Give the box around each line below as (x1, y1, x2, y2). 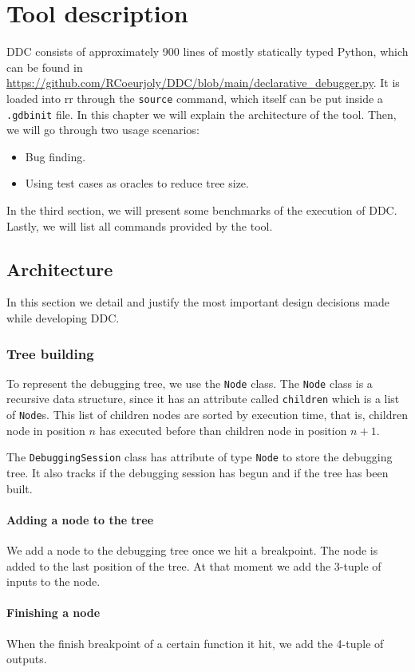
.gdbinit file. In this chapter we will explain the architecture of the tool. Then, (6, 105, 397, 122)
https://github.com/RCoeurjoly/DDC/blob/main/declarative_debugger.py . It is (6, 74, 400, 91)
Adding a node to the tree (6, 511, 154, 528)
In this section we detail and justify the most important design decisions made (6, 294, 390, 310)
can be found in (6, 58, 83, 75)
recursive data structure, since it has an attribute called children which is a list (6, 390, 400, 407)
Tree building (6, 343, 94, 363)
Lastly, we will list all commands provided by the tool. (6, 217, 273, 234)
